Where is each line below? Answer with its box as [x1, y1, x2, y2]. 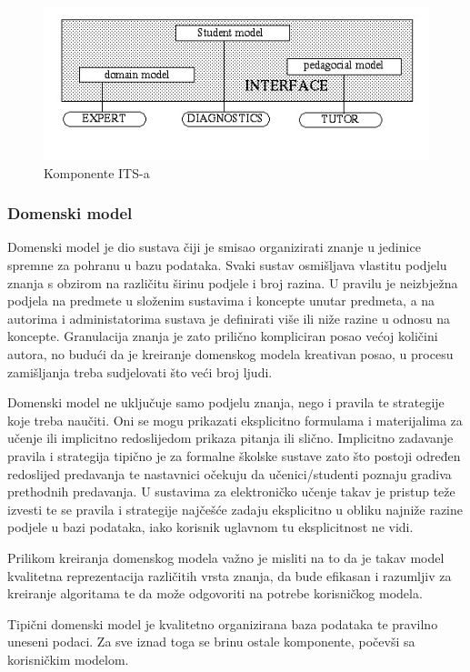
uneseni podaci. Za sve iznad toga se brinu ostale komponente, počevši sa [7, 632, 415, 651]
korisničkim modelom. [7, 649, 129, 668]
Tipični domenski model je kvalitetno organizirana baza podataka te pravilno [7, 614, 438, 633]
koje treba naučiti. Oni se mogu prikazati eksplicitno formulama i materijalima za [7, 410, 463, 429]
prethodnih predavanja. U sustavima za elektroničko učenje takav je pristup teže [7, 482, 455, 501]
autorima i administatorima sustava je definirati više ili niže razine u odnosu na [7, 308, 451, 327]
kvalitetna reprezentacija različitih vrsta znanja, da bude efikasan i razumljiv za [7, 566, 452, 585]
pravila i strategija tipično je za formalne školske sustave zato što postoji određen [7, 446, 461, 465]
